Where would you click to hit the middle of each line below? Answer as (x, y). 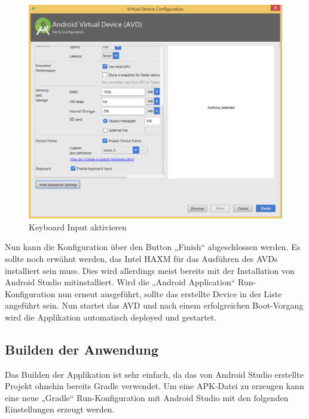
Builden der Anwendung (82, 349)
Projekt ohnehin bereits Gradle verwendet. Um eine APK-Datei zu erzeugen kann (154, 386)
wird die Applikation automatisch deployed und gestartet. (111, 317)
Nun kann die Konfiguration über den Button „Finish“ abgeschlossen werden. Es (153, 247)
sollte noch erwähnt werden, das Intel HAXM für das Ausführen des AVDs (141, 258)
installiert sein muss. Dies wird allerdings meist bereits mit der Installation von (150, 270)
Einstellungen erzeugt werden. (60, 409)
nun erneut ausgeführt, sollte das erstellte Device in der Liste (170, 293)
